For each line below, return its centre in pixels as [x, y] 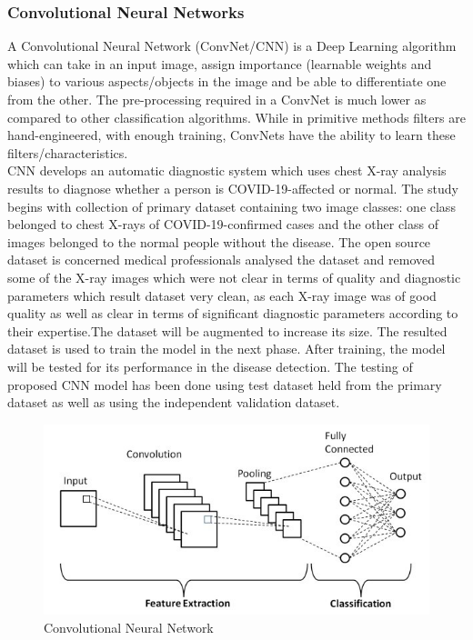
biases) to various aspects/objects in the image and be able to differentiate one [227, 81]
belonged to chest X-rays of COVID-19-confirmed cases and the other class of [223, 224]
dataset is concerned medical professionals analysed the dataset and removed [221, 260]
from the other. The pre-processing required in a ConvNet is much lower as [217, 99]
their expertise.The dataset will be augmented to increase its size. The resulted [227, 330]
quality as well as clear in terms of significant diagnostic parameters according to [233, 313]
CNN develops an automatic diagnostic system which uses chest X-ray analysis [227, 170]
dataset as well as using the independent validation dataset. [174, 402]
